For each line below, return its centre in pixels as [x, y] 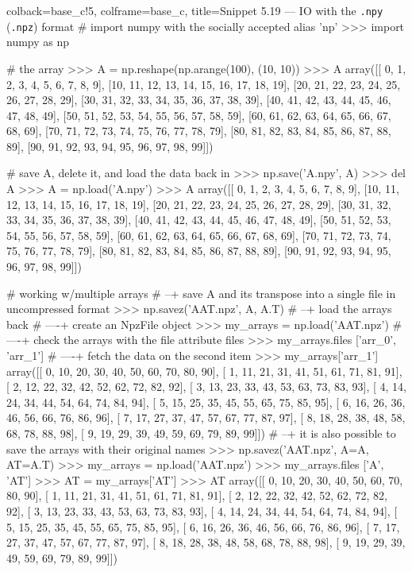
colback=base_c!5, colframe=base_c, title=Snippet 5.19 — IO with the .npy [195, 10]
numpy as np [38, 42]
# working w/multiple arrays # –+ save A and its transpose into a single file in [201, 293]
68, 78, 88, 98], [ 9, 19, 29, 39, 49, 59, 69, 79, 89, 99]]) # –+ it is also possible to [201, 433]
